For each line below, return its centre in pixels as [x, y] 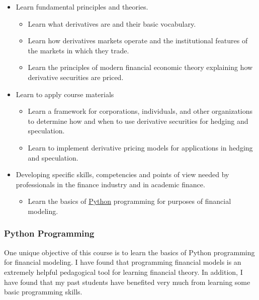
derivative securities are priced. [76, 77]
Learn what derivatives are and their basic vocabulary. [112, 23]
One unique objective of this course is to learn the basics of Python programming [129, 252]
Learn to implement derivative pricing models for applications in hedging [140, 147]
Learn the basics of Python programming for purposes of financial [129, 201]
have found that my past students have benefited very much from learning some [127, 282]
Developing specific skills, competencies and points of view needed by [122, 174]
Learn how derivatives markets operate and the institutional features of [138, 41]
